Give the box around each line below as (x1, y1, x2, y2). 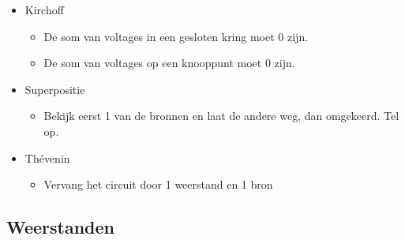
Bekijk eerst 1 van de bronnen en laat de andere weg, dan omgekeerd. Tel (43, 107, 399, 124)
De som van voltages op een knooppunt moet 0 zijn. (43, 54, 295, 71)
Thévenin (24, 149, 70, 166)
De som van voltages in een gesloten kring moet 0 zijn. (43, 28, 309, 44)
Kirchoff (24, 2, 64, 17)
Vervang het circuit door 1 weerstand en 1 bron (43, 176, 273, 193)
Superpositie (24, 81, 85, 97)
